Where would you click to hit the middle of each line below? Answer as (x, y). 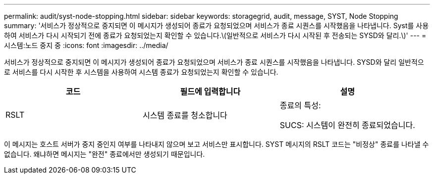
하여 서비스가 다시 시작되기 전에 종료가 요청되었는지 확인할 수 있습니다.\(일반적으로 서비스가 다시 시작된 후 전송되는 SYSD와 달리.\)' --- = (215, 35)
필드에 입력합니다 (210, 91)
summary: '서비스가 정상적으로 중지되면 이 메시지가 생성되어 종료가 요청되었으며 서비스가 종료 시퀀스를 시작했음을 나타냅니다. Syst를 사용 (217, 25)
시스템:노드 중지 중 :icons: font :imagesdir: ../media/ (86, 45)
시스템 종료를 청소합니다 (185, 115)
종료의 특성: (300, 105)
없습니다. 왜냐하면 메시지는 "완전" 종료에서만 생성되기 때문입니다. (105, 154)
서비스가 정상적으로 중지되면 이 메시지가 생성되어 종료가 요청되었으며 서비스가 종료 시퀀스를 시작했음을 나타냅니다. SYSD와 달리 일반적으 (214, 62)
